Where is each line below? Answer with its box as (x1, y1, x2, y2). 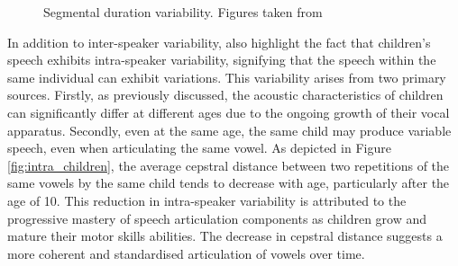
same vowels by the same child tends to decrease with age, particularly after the (7, 173, 450, 192)
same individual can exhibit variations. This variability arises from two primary (7, 67, 446, 86)
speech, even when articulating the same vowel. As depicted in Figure (7, 138, 391, 157)
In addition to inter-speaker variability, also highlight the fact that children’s (7, 32, 431, 51)
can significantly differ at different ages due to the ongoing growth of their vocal (7, 102, 450, 121)
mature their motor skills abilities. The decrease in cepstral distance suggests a (7, 226, 443, 245)
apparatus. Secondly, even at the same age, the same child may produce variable (7, 120, 452, 139)
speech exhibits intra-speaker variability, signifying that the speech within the (7, 50, 436, 69)
